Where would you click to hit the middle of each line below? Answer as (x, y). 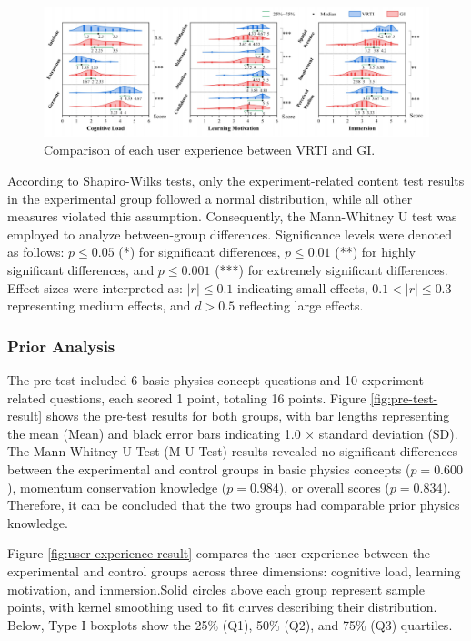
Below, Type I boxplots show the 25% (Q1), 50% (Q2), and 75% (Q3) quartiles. (230, 624)
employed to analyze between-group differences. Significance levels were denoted (230, 234)
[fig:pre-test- (404, 397)
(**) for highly (375, 252)
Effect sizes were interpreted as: (95, 287)
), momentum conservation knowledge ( (117, 487)
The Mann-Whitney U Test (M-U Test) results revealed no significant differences (233, 451)
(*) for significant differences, (200, 252)
